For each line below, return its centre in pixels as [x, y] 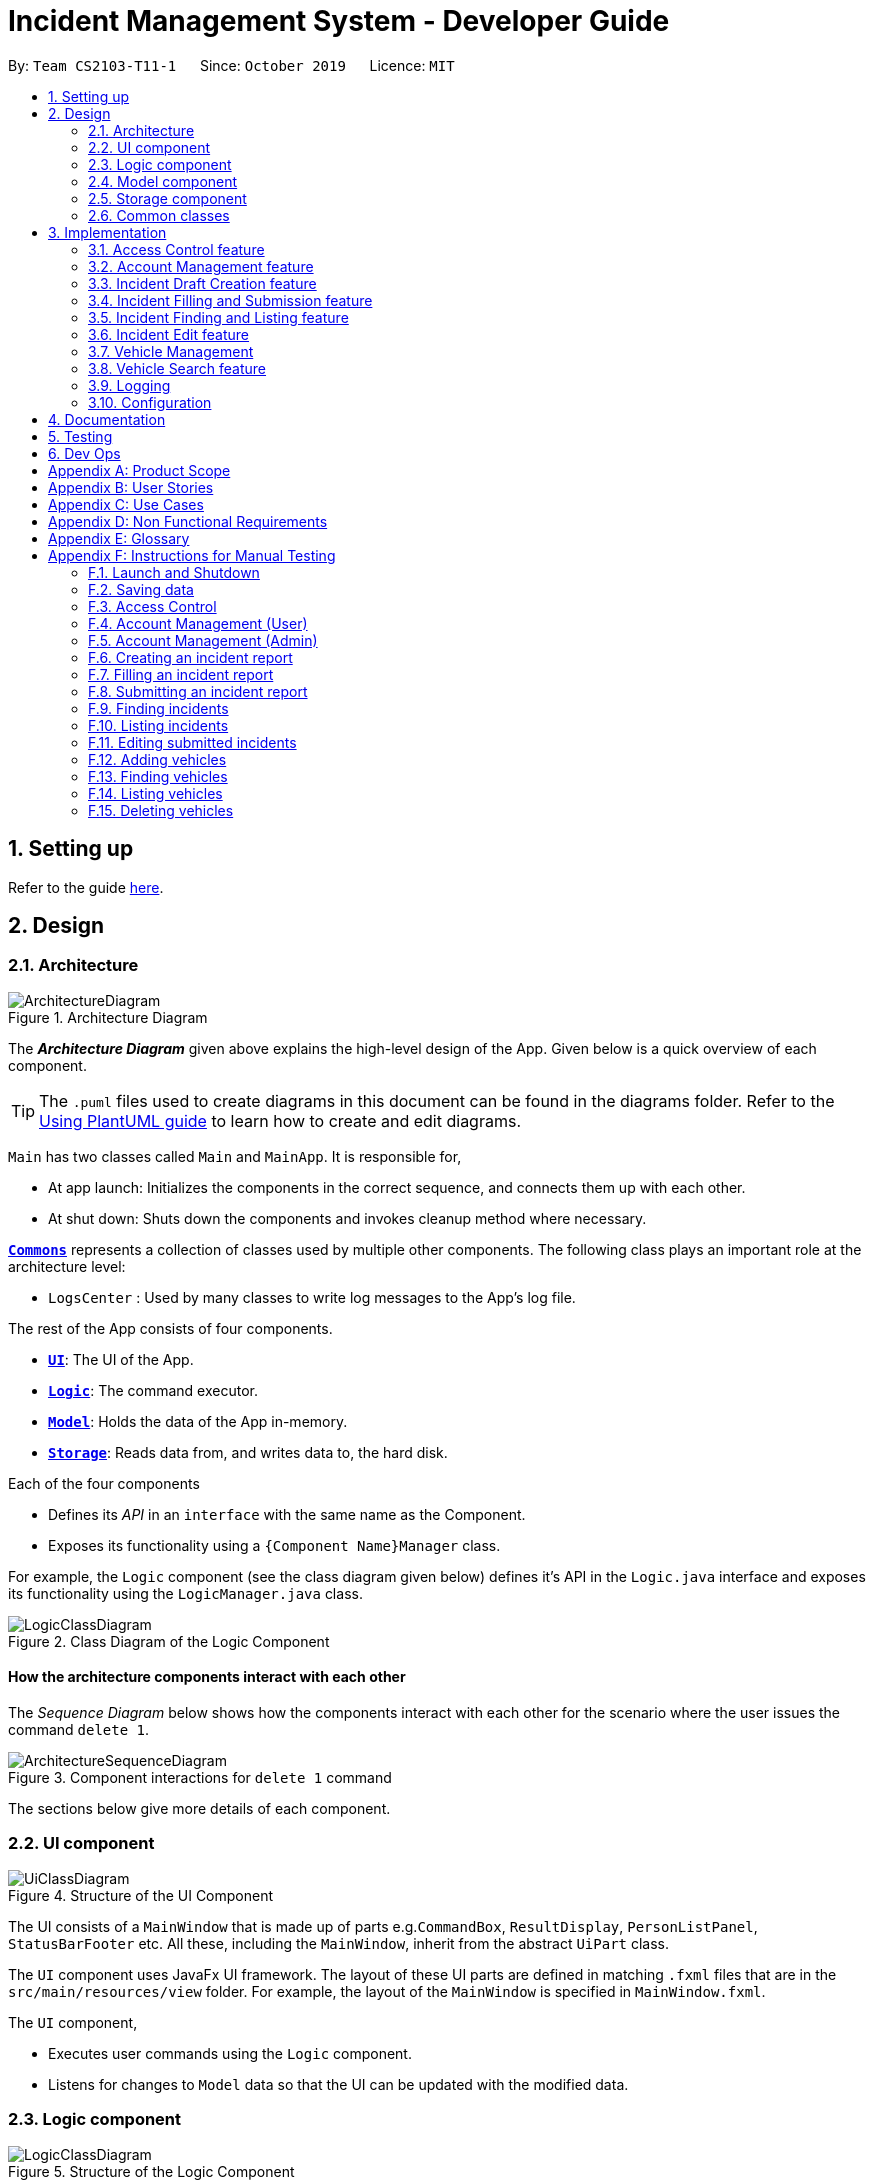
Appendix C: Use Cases [126, 504]
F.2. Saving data [141, 589]
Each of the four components [104, 1483]
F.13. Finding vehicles [158, 776]
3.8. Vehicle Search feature [177, 368]
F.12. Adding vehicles [157, 759]
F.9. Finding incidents [158, 708]
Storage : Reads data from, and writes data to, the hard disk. [248, 1452]
